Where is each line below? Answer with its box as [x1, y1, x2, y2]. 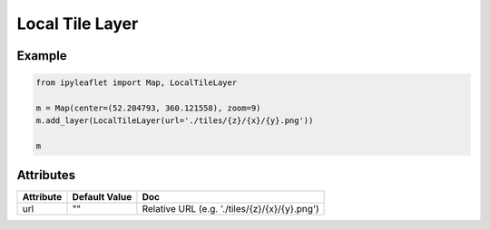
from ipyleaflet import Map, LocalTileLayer [35, 78, 238, 88]
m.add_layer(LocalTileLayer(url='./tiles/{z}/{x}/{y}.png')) [35, 116, 314, 126]
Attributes [16, 167, 76, 183]
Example [16, 48, 67, 63]
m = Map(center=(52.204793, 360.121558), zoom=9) [35, 102, 261, 113]
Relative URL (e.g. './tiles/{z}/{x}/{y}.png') [142, 202, 319, 215]
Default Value [72, 190, 132, 203]
